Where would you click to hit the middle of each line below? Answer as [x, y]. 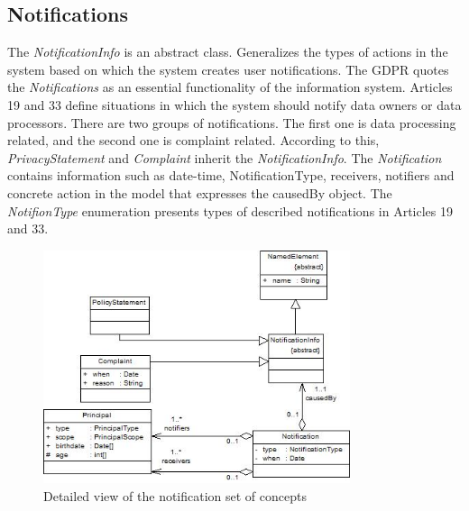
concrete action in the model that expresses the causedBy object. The [200, 192]
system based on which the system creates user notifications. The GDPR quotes [228, 69]
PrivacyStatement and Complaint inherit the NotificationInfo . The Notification [225, 157]
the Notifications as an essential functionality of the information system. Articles [230, 87]
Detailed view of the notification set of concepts [175, 496]
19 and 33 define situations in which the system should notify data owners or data [234, 104]
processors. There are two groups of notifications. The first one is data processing [232, 122]
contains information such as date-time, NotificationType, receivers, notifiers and [231, 175]
